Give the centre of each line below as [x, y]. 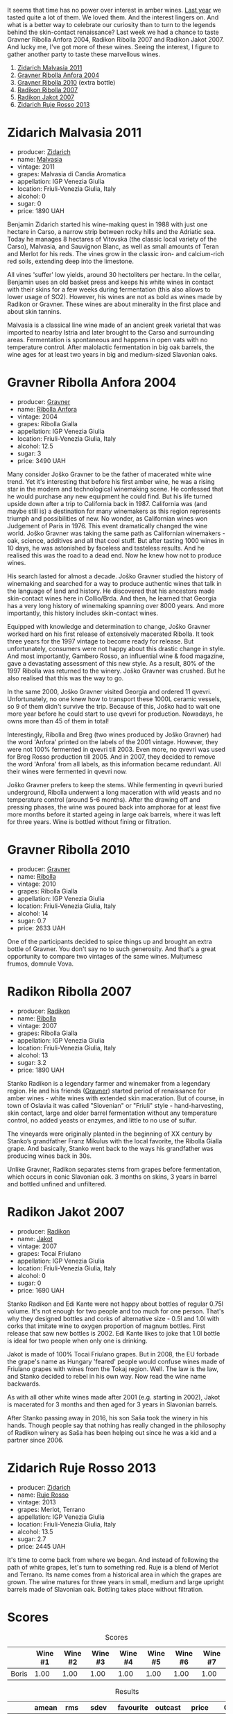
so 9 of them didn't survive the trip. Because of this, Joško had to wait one [114, 706]
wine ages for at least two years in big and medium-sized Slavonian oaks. [112, 354]
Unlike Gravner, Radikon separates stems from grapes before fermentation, [114, 1169]
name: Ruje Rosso [43, 1495]
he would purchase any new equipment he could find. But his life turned [110, 496]
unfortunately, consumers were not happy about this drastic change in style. [116, 648]
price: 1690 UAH [41, 1290]
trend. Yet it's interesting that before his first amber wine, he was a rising [111, 481]
